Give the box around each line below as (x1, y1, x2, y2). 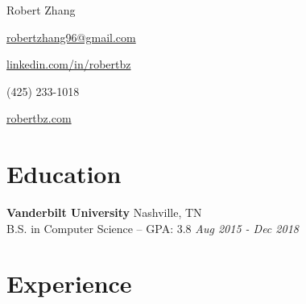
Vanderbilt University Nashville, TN (6, 204, 202, 221)
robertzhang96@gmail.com (6, 28, 136, 45)
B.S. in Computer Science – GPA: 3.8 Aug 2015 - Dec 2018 (6, 219, 299, 236)
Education (6, 157, 122, 190)
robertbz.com (6, 110, 72, 127)
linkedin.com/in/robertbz (6, 56, 131, 73)
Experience (6, 267, 132, 300)
